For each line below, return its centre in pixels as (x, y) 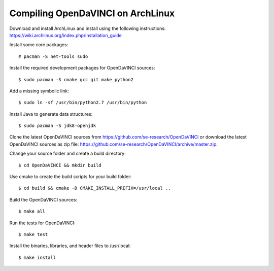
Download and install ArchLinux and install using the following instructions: (88, 28)
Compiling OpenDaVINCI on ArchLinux (92, 13)
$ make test (33, 234)
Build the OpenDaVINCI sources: (43, 199)
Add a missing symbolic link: (39, 91)
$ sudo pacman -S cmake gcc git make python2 (76, 79)
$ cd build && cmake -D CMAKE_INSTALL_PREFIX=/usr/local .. (95, 188)
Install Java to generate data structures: (51, 114)
